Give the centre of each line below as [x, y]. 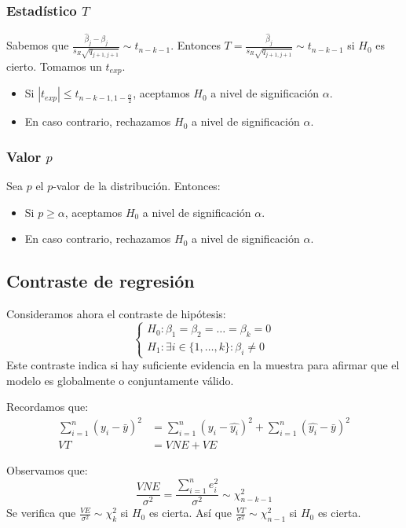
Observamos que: [47, 470]
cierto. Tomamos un [54, 66]
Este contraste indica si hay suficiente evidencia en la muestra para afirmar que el [203, 365]
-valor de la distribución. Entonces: [137, 186]
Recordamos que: [48, 407]
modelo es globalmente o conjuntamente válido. [120, 380]
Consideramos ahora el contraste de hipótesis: [116, 314]
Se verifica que [41, 513]
